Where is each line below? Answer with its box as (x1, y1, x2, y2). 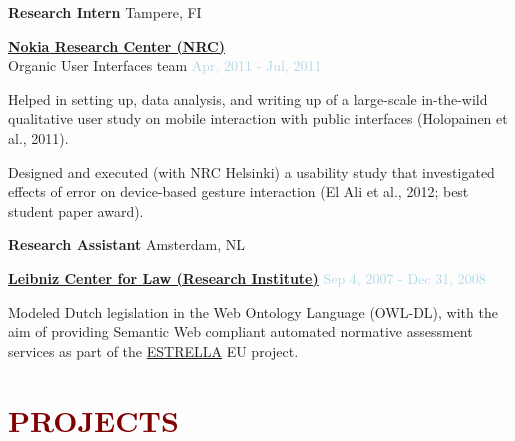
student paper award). (8, 200, 144, 221)
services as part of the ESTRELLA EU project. (8, 340, 299, 361)
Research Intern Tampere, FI (8, 2, 202, 22)
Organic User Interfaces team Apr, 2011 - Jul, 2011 (8, 55, 322, 76)
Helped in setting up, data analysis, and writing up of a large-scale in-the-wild (8, 88, 488, 109)
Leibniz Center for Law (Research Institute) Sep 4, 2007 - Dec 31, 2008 (8, 267, 486, 288)
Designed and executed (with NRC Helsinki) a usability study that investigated (8, 161, 495, 182)
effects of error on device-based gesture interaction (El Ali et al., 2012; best (8, 181, 469, 202)
